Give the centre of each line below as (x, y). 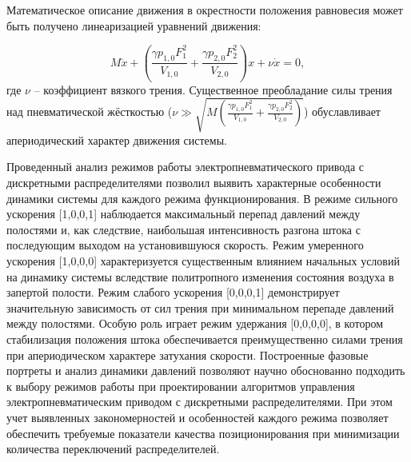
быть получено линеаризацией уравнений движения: (134, 25)
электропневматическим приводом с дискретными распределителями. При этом (200, 402)
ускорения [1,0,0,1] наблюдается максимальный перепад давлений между (184, 214)
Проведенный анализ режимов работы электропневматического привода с (186, 167)
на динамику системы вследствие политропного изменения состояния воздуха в (200, 276)
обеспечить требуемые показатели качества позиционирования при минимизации (203, 433)
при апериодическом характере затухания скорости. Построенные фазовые (188, 354)
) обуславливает (342, 112)
